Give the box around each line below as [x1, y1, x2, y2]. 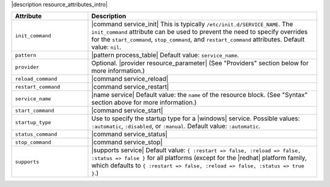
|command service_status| [91, 130, 168, 139]
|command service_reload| [91, 75, 169, 83]
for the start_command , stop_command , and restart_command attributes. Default [91, 35, 305, 44]
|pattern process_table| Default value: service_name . [91, 51, 240, 59]
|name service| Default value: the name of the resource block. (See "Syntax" [91, 90, 308, 99]
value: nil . [91, 43, 122, 51]
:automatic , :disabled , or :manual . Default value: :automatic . [91, 122, 261, 131]
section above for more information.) [91, 98, 197, 107]
